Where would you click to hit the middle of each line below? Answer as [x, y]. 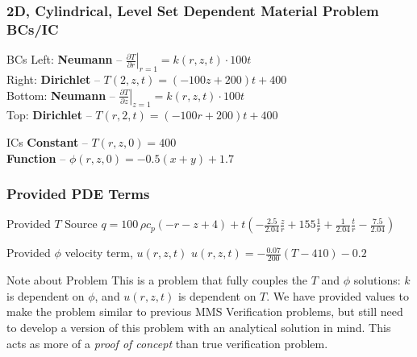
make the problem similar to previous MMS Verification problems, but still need [205, 311]
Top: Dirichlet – [49, 115]
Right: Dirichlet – [53, 79]
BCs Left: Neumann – [65, 59]
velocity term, [99, 253]
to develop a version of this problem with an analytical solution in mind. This [199, 327]
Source [81, 224]
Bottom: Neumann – [61, 95]
